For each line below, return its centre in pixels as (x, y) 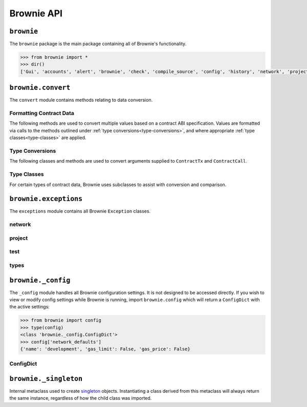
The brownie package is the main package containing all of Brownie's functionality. (98, 44)
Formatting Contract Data (42, 114)
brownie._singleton (46, 379)
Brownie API (36, 13)
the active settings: (29, 307)
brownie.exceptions (46, 199)
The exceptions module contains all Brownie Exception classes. (80, 211)
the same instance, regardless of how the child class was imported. (81, 398)
